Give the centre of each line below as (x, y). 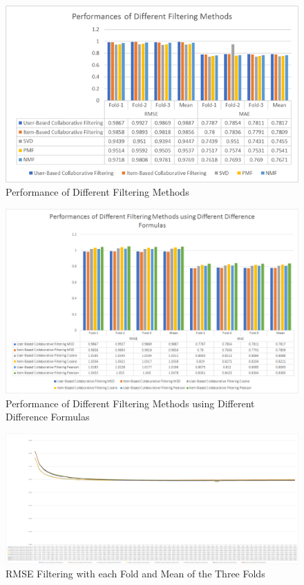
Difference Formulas (48, 417)
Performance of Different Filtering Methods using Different (130, 403)
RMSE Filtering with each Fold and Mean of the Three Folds (135, 574)
